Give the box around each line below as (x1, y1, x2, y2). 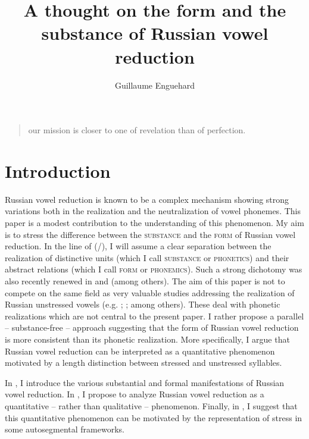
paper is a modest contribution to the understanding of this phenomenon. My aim (5, 217, 304, 228)
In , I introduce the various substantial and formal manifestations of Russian (5, 376, 285, 388)
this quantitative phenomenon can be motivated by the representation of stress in (5, 411, 302, 424)
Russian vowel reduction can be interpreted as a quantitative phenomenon (5, 344, 275, 357)
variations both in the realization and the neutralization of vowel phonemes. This (5, 205, 301, 217)
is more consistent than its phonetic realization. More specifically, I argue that (5, 333, 290, 345)
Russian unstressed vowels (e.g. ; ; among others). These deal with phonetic (5, 298, 280, 311)
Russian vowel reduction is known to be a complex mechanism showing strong (5, 193, 289, 205)
